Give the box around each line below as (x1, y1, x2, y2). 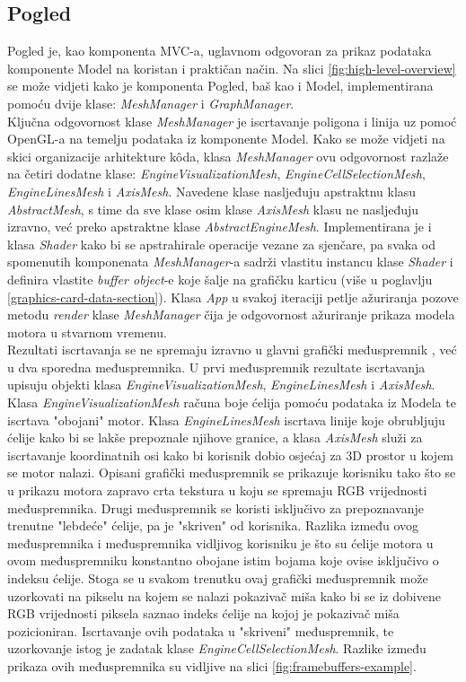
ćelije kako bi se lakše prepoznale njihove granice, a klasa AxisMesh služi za (7, 428, 423, 447)
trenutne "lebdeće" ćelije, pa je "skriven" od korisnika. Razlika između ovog (7, 516, 419, 535)
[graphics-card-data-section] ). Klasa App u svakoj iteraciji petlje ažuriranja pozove (7, 287, 459, 306)
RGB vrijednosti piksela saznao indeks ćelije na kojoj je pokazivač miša (7, 604, 400, 623)
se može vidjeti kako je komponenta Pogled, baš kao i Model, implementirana (7, 76, 434, 95)
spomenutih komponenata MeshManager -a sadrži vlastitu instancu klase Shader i (7, 252, 453, 271)
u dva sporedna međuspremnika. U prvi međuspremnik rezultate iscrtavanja (7, 357, 426, 376)
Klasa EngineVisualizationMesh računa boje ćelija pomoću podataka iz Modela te (7, 393, 456, 412)
